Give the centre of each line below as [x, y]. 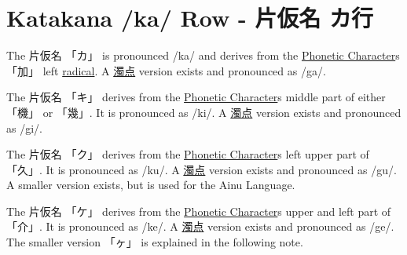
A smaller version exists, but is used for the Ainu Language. [151, 185]
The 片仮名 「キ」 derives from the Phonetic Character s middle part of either [196, 97]
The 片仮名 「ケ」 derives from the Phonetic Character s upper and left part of [199, 211]
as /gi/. [24, 127]
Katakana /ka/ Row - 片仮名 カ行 [190, 18]
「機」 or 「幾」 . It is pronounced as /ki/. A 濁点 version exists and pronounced [204, 112]
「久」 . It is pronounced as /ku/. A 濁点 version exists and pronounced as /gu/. [202, 169]
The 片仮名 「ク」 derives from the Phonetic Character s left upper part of [188, 154]
